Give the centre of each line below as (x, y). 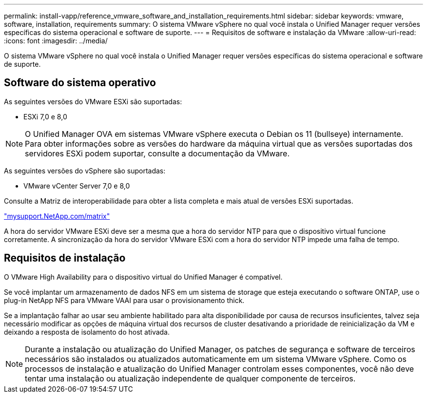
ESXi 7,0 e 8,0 (45, 116)
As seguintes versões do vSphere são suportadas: (85, 170)
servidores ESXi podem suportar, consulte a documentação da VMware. (157, 153)
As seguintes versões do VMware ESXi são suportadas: (93, 101)
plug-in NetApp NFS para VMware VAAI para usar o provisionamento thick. (124, 300)
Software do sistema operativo (80, 83)
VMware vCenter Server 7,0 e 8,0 (77, 186)
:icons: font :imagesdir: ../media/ (56, 41)
